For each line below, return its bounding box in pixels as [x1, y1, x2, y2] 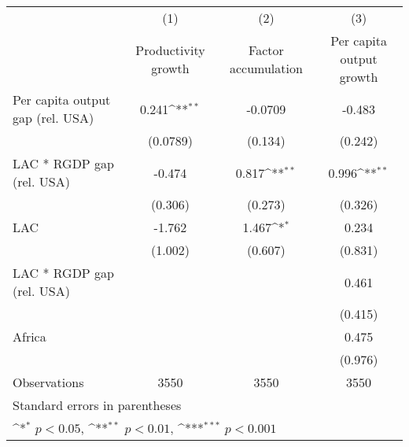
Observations [13, 373, 84, 391]
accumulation [229, 58, 303, 77]
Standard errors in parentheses [13, 396, 182, 414]
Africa [13, 327, 46, 345]
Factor [249, 40, 284, 59]
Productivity [135, 40, 205, 59]
